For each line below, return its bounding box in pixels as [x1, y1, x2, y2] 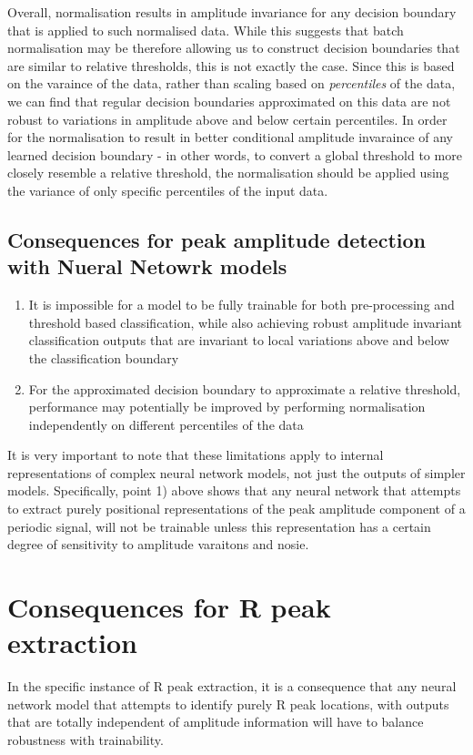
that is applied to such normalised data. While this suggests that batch [7, 20, 404, 39]
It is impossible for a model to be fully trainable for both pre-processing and [28, 295, 455, 314]
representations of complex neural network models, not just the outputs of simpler [7, 463, 466, 482]
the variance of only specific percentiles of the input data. [7, 180, 328, 199]
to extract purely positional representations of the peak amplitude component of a [7, 499, 466, 518]
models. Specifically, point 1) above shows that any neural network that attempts [7, 481, 461, 500]
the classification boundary [28, 348, 179, 367]
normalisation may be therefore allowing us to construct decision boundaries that [7, 38, 460, 57]
